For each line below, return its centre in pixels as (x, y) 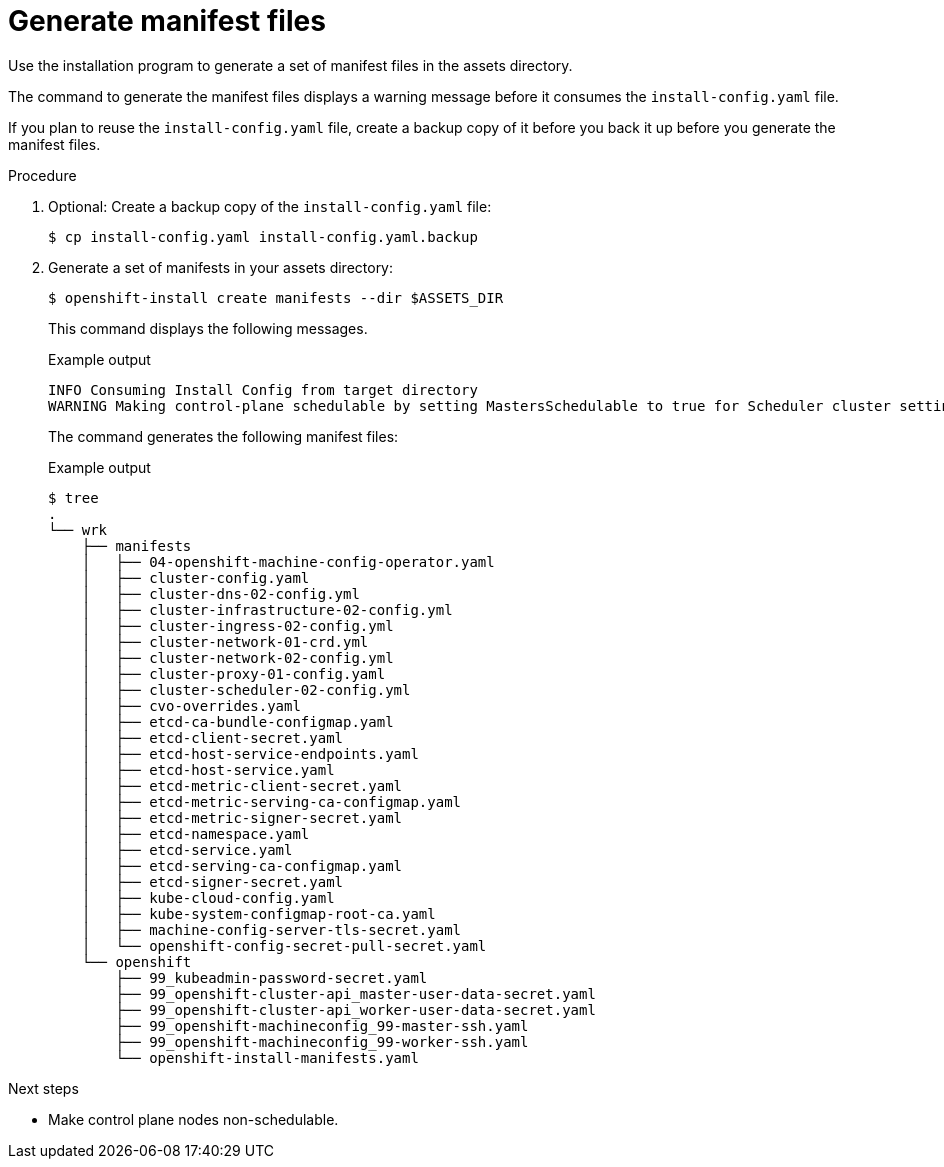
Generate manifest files (167, 21)
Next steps (43, 1088)
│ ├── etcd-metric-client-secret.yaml (242, 785)
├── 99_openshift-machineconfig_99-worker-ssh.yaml (322, 1041)
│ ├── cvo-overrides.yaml (191, 705)
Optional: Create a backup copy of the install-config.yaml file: (270, 206)
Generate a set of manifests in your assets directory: (221, 267)
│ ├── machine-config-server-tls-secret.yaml (271, 929)
